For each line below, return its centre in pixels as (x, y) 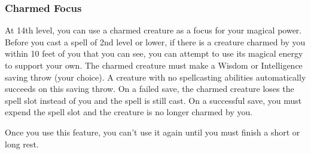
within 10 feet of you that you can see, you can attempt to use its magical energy (154, 53)
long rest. (22, 144)
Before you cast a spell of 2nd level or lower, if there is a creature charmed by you (155, 41)
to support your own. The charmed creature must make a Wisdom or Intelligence (154, 65)
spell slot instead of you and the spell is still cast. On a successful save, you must (153, 100)
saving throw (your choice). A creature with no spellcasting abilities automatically (155, 77)
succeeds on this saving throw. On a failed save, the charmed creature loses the (150, 89)
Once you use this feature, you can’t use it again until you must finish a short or (153, 132)
